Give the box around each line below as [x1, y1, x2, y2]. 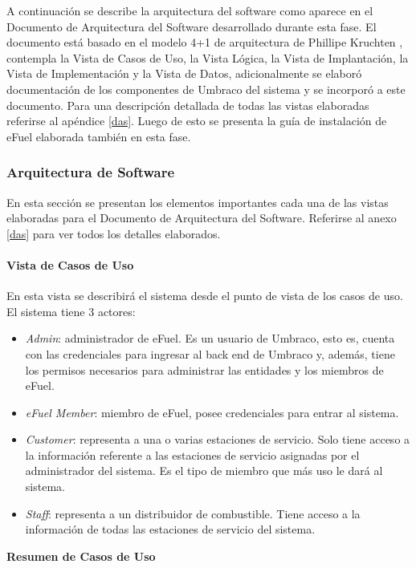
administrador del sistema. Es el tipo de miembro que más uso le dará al [25, 462, 383, 479]
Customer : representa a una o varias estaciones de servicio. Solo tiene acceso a [25, 431, 410, 448]
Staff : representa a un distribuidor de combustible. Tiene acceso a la [25, 505, 361, 521]
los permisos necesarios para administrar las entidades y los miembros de [25, 361, 384, 378]
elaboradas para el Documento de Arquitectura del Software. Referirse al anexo [6, 209, 397, 226]
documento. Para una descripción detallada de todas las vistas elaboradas [6, 96, 369, 113]
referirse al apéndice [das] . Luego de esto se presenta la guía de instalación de [6, 112, 387, 129]
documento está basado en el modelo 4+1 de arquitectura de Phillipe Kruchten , [6, 34, 403, 51]
